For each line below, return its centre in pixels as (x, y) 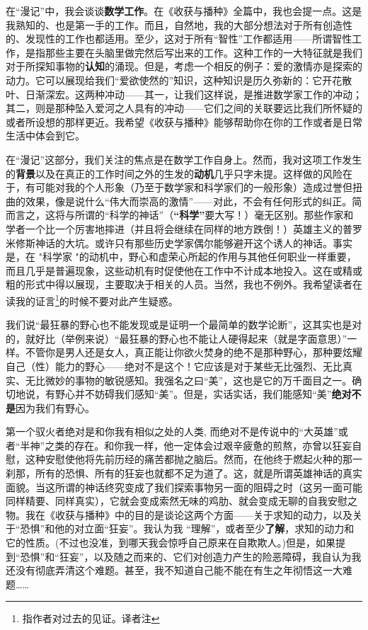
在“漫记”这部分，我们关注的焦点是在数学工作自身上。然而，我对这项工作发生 (184, 159)
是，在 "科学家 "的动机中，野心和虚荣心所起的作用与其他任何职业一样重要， (181, 257)
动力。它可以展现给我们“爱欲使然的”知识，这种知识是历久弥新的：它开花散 (179, 80)
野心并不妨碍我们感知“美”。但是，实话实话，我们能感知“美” (193, 394)
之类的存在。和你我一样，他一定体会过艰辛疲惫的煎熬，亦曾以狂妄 (199, 445)
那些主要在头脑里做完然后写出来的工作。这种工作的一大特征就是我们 (203, 52)
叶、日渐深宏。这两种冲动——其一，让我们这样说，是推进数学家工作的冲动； (184, 94)
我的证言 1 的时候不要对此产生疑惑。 (97, 299)
